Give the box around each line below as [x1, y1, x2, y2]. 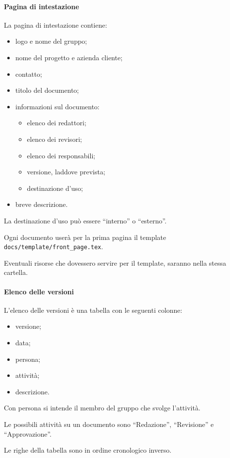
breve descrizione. [15, 199, 68, 209]
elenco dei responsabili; [27, 150, 96, 160]
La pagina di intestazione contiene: [4, 19, 107, 30]
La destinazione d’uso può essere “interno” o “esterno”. [4, 215, 167, 225]
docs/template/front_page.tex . [4, 241, 103, 252]
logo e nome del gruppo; [15, 36, 87, 46]
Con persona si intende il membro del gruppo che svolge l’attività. [4, 403, 200, 413]
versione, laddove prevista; [27, 167, 105, 177]
